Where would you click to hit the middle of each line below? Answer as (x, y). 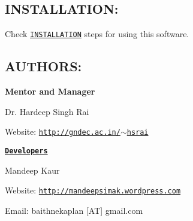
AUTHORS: (43, 66)
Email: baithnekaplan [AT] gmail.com (74, 210)
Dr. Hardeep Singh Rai (47, 111)
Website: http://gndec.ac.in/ (63, 131)
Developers (26, 151)
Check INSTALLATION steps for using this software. (97, 34)
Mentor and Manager (50, 91)
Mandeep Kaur (32, 170)
